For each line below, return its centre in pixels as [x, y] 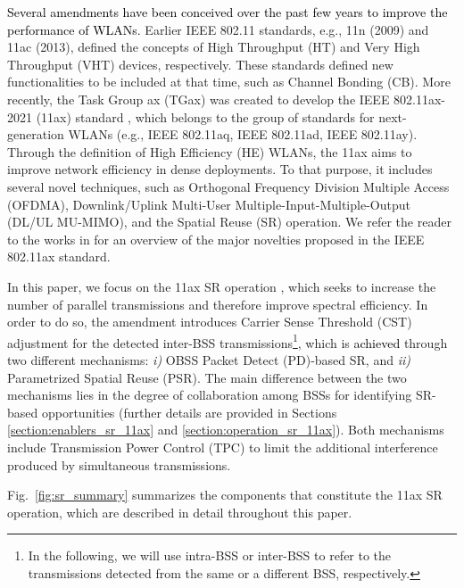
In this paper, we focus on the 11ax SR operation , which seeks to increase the [222, 286]
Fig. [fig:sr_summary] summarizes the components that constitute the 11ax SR [225, 495]
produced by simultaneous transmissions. [119, 464]
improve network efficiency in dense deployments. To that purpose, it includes [220, 169]
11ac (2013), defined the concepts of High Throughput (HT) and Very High [214, 47]
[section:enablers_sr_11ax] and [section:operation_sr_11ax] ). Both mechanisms [226, 430]
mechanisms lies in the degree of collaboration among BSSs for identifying [210, 395]
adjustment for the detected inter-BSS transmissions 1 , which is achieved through [228, 341]
